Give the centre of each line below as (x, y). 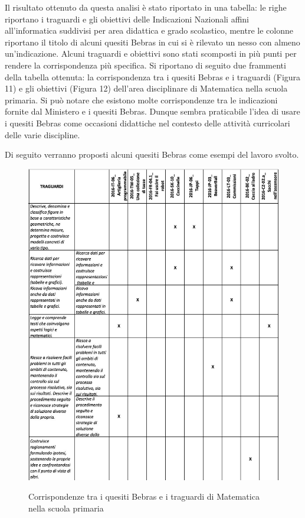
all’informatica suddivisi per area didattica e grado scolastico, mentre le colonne (149, 30)
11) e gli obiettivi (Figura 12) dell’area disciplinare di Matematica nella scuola (146, 88)
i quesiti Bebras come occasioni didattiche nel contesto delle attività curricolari (147, 123)
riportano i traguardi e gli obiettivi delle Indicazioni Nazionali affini (127, 19)
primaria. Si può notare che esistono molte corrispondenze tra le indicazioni (141, 100)
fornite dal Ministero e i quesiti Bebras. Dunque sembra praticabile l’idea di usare (152, 111)
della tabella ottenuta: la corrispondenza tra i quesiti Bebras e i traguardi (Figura (153, 76)
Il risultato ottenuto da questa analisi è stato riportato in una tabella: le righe (146, 7)
